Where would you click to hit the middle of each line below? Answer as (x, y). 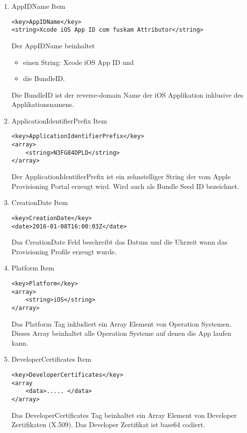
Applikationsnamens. (43, 104)
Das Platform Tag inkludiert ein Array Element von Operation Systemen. (122, 323)
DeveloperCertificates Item (51, 359)
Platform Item (33, 268)
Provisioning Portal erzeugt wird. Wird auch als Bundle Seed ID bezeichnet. (125, 186)
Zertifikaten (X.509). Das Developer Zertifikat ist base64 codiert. (108, 424)
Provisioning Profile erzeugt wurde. (64, 251)
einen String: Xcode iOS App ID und (78, 62)
